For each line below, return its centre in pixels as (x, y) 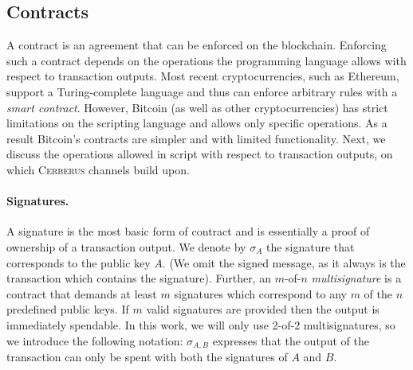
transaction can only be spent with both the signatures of (147, 356)
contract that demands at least (82, 293)
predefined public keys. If (68, 309)
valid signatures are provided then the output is (263, 309)
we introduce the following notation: (95, 340)
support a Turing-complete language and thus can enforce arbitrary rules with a (202, 91)
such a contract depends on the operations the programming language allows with (206, 60)
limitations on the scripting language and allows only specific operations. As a (197, 123)
